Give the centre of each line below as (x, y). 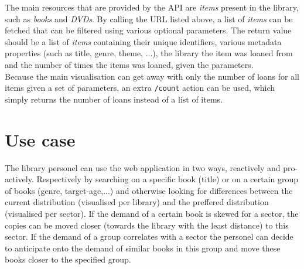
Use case (40, 139)
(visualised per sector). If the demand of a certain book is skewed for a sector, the (152, 213)
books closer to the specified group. (68, 259)
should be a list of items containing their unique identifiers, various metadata (143, 41)
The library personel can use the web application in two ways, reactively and (143, 167)
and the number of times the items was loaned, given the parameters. (129, 64)
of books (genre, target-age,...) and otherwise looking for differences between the (149, 190)
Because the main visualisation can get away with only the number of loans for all (152, 76)
